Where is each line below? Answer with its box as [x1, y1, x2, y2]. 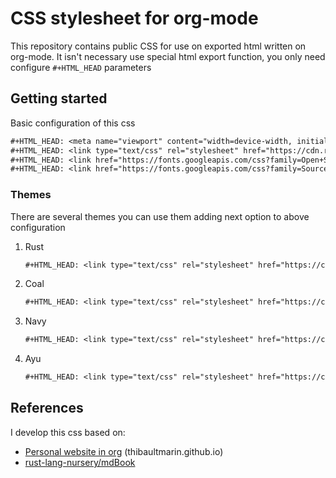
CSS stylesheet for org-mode [10, 7, 259, 30]
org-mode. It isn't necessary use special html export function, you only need [10, 50, 326, 62]
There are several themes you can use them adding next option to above [10, 210, 310, 222]
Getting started [10, 90, 108, 107]
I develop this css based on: [10, 426, 126, 438]
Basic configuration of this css [10, 117, 136, 129]
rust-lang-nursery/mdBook [24, 456, 136, 468]
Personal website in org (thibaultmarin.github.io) [24, 445, 224, 457]
